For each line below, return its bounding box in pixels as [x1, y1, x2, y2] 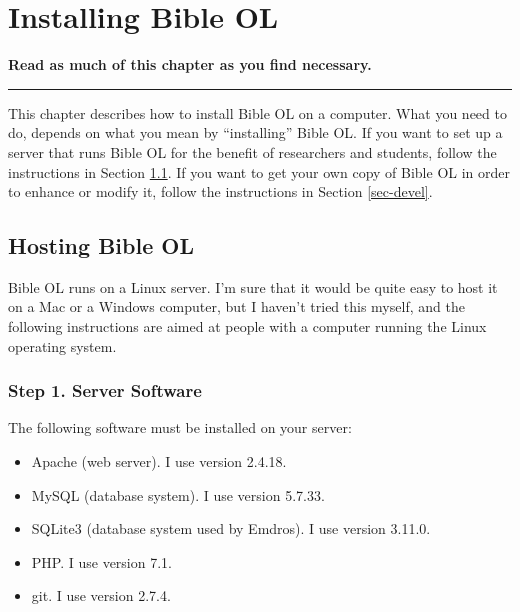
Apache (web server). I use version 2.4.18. [31, 451, 287, 472]
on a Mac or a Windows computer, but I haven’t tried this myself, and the [8, 296, 465, 317]
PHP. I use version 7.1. [31, 551, 172, 572]
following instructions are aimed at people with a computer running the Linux [8, 316, 487, 337]
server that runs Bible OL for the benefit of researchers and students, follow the [8, 141, 497, 162]
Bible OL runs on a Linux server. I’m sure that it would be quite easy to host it [8, 276, 498, 297]
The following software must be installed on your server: [8, 417, 352, 438]
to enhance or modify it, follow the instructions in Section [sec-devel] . [8, 181, 433, 202]
